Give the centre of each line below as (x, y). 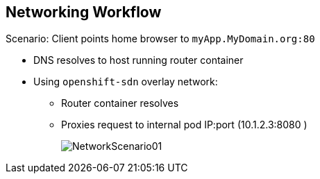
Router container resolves (120, 103)
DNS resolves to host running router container (138, 60)
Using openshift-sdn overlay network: (126, 82)
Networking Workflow (84, 12)
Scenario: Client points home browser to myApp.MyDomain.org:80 (160, 39)
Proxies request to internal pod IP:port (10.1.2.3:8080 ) (184, 125)
